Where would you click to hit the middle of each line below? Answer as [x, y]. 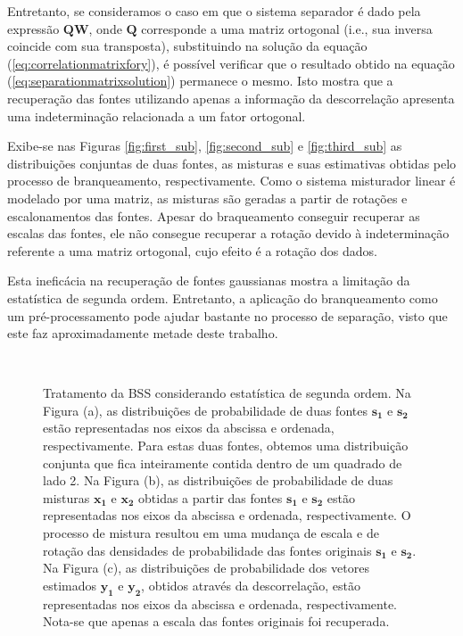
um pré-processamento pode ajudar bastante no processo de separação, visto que [227, 315]
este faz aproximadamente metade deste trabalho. [143, 333]
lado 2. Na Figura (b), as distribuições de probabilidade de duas [218, 480]
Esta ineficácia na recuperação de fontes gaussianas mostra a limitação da [209, 281]
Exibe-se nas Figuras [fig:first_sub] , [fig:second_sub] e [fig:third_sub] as [205, 146]
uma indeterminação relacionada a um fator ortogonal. [157, 116]
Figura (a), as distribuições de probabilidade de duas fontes [205, 410]
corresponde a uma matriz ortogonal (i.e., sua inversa [287, 28]
